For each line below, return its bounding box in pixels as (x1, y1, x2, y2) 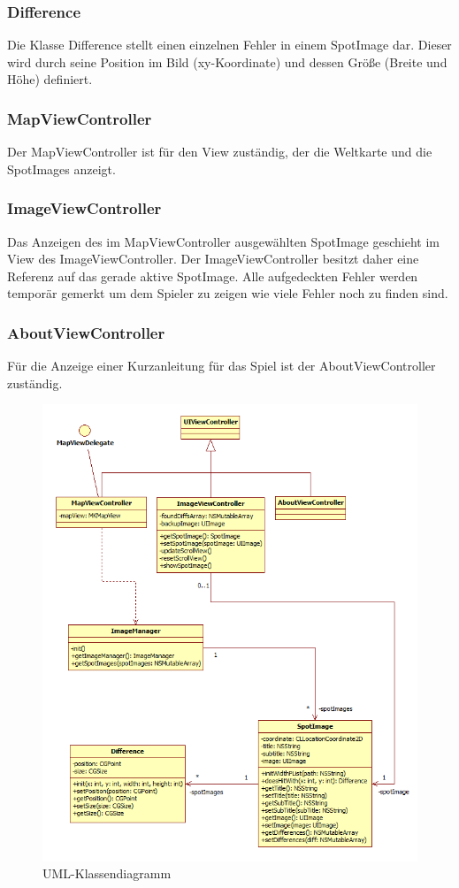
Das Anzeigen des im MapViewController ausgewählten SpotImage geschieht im (7, 232, 440, 250)
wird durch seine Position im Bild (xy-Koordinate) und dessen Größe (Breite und (7, 52, 448, 71)
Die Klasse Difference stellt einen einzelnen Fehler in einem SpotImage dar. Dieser (7, 35, 452, 54)
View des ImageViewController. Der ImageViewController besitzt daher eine (7, 249, 419, 268)
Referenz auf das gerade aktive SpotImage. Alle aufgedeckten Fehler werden (7, 266, 418, 285)
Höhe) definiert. (7, 70, 93, 88)
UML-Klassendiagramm (42, 864, 172, 883)
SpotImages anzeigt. (7, 159, 116, 178)
